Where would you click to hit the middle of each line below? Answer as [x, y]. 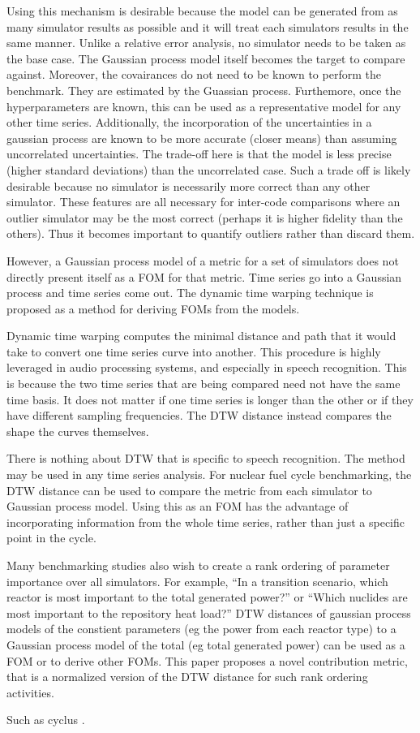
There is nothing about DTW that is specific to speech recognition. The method [206, 458]
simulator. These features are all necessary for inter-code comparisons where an [204, 202]
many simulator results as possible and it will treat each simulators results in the [208, 26]
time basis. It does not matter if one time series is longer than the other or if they [210, 399]
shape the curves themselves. [78, 431]
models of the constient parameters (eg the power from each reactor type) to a [201, 629]
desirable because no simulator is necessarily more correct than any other [189, 185]
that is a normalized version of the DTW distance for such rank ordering [187, 677]
